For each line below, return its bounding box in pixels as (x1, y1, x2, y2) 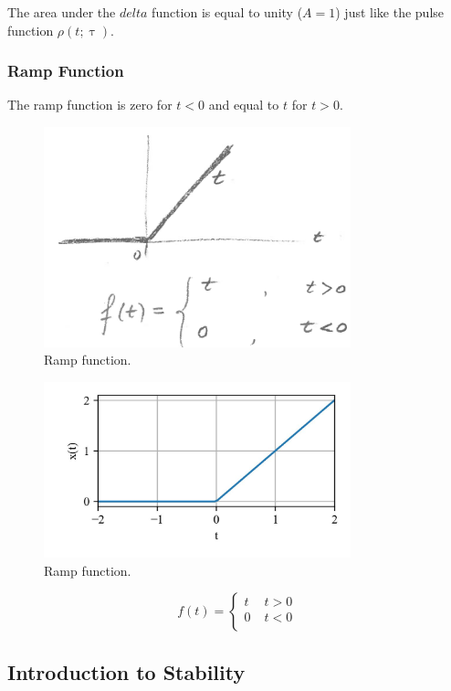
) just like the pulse (335, 3, 445, 21)
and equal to (208, 95, 279, 114)
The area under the (7, 3, 116, 21)
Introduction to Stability (7, 657, 246, 686)
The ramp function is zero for (7, 95, 173, 114)
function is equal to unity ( (152, 3, 303, 21)
